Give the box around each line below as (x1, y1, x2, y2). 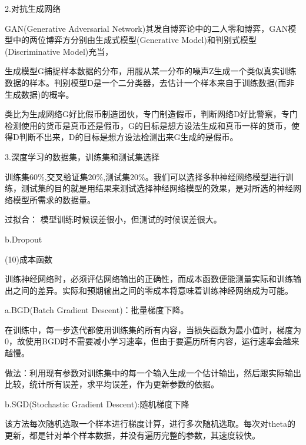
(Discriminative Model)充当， (5, 45, 114, 57)
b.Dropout (5, 233, 42, 245)
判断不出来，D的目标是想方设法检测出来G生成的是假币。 (19, 131, 238, 143)
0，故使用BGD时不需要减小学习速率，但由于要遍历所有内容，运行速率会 (5, 335, 283, 347)
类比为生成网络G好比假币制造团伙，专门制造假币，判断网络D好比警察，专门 (5, 108, 298, 120)
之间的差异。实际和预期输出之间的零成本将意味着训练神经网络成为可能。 (12, 284, 293, 296)
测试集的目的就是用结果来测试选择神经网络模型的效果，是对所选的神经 (21, 182, 293, 194)
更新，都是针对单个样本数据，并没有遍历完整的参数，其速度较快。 (5, 429, 260, 441)
